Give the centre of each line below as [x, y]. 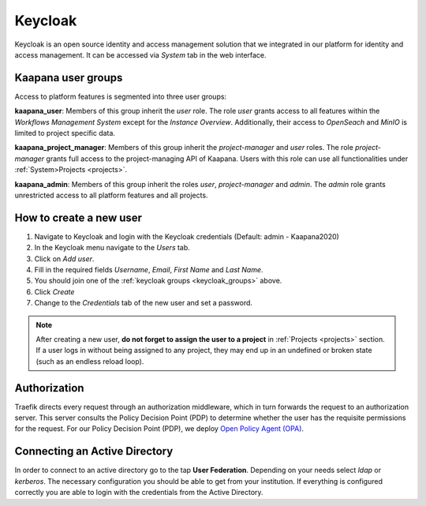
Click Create [54, 291]
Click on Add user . [64, 259]
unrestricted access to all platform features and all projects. [111, 195]
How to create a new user [78, 217]
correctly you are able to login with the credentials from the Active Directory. [139, 493]
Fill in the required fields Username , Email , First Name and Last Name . [149, 270]
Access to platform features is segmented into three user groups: [121, 96]
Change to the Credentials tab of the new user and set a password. [143, 303]
